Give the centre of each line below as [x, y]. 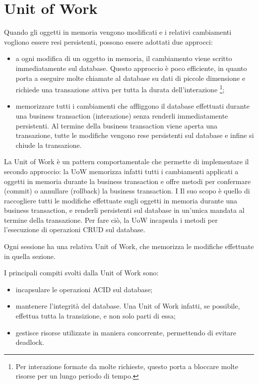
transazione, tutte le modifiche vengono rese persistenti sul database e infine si [135, 135]
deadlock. [30, 342]
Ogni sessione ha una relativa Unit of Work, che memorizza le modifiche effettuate [129, 246]
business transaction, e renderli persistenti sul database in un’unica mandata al [124, 210]
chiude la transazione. [49, 145]
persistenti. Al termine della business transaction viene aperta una [117, 125]
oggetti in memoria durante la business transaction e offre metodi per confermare [128, 181]
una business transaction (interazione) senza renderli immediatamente [122, 115]
